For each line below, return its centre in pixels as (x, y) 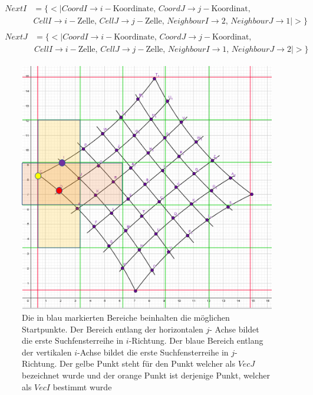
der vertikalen (47, 352)
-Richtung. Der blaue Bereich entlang (196, 340)
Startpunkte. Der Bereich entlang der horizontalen (113, 329)
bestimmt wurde (82, 386)
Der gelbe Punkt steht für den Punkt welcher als (147, 363)
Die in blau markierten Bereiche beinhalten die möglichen (126, 317)
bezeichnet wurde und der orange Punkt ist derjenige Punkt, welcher (146, 375)
